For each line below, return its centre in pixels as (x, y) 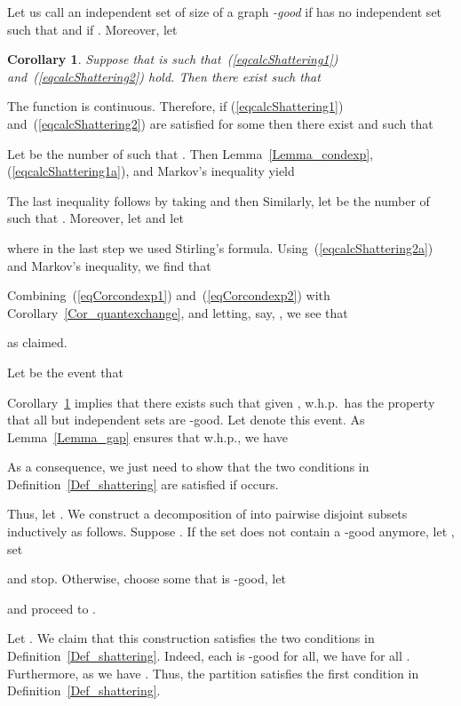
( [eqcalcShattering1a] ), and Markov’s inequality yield (151, 171)
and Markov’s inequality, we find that (109, 265)
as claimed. (37, 342)
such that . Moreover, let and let (95, 218)
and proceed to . (52, 608)
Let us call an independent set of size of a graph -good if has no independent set (225, 12)
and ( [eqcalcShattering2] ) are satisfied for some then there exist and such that (220, 123)
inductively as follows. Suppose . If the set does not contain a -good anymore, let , (231, 531)
